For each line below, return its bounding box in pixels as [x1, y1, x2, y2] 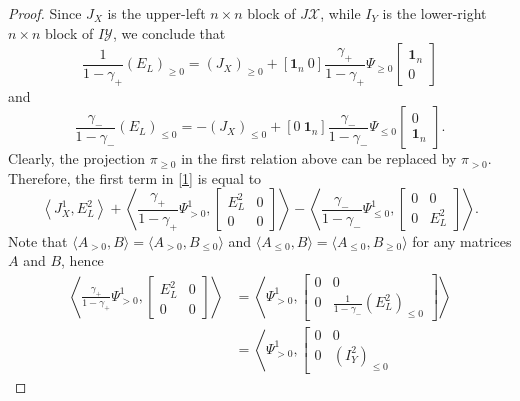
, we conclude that [112, 22, 226, 43]
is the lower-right [382, 3, 487, 23]
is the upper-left [107, 3, 206, 23]
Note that [8, 230, 68, 251]
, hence [61, 250, 104, 271]
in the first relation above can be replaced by [181, 148, 457, 169]
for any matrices [412, 230, 512, 251]
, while [320, 3, 361, 23]
